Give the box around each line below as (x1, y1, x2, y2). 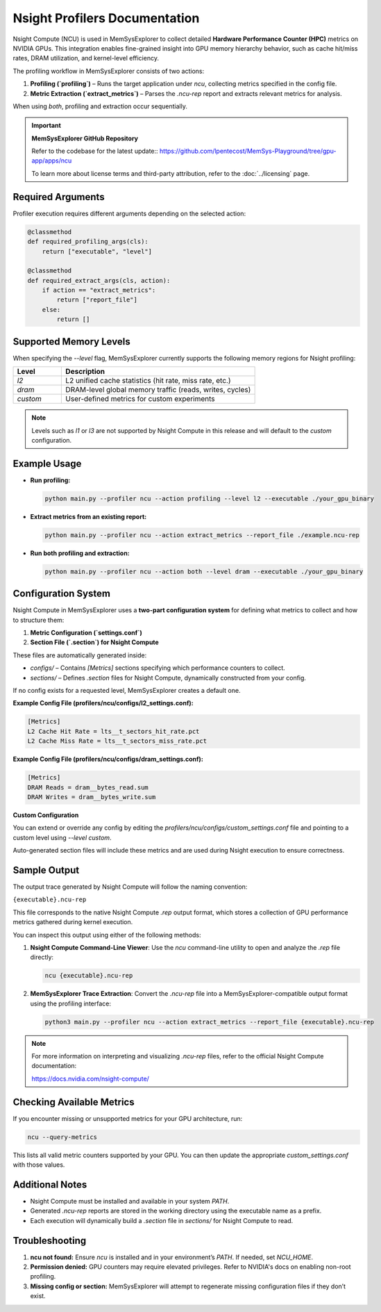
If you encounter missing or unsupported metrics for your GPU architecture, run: (12, 1114, 243, 1122)
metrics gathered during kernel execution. (12, 918, 133, 926)
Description (65, 367, 105, 377)
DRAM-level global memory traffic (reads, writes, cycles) (65, 385, 251, 395)
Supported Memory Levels (12, 336, 131, 347)
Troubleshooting (12, 1234, 87, 1247)
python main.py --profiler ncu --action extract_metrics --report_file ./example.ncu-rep (44, 531, 360, 539)
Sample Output (12, 864, 80, 876)
